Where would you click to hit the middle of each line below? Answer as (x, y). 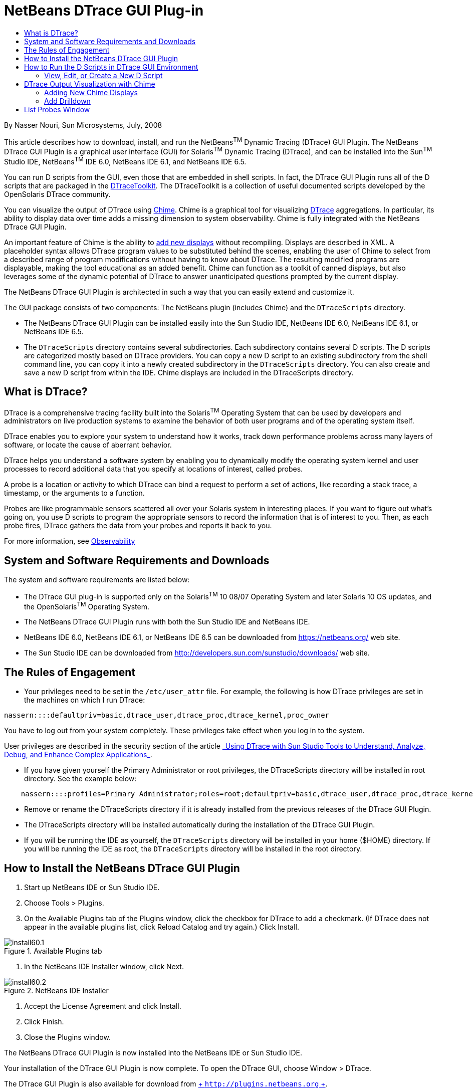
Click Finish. (44, 1022)
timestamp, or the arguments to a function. (74, 493)
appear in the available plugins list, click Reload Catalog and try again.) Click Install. (162, 927)
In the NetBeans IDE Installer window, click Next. (104, 967)
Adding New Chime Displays (91, 92)
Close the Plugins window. (67, 1037)
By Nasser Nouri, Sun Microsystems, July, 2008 (83, 125)
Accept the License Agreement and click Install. (103, 1006)
